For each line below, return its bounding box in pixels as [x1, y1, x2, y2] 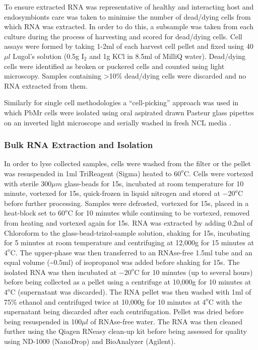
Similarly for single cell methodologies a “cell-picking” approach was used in [4, 97, 239, 108]
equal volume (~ [4, 257, 54, 267]
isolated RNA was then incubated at [4, 266, 117, 277]
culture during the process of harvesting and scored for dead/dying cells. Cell [4, 31, 242, 41]
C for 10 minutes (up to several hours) [134, 266, 253, 277]
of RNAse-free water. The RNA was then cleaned [90, 316, 243, 326]
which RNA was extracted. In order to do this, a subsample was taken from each [4, 21, 253, 32]
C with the [208, 296, 242, 307]
